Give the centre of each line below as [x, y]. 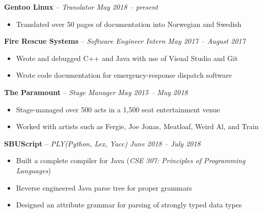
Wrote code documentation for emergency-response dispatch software [124, 75]
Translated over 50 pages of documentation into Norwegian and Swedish [129, 24]
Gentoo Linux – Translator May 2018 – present [81, 7]
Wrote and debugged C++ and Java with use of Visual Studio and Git [127, 58]
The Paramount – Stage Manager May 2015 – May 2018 [96, 92]
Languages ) [34, 170]
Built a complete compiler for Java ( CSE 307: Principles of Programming [131, 160]
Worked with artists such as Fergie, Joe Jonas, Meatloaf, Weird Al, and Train [137, 126]
